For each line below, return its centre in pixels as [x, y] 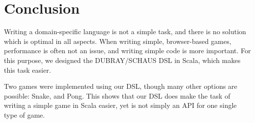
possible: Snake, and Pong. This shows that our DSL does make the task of [117, 95]
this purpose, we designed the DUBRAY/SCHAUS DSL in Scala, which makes [122, 60]
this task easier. [28, 70]
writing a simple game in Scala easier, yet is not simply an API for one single [120, 105]
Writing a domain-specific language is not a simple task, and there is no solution [125, 31]
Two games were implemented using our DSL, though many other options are [121, 86]
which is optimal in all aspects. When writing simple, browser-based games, [118, 41]
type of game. [25, 114]
